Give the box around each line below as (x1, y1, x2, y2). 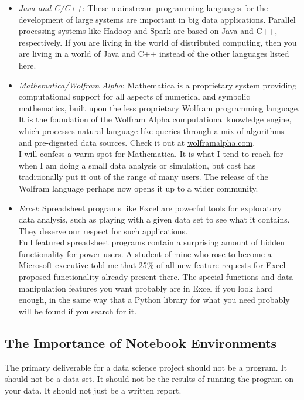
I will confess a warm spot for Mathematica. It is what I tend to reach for (18, 148, 283, 160)
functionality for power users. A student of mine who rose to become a (18, 247, 272, 259)
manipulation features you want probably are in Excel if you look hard (18, 282, 272, 294)
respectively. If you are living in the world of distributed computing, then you (18, 36, 297, 48)
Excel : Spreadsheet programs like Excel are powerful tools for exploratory (18, 201, 282, 214)
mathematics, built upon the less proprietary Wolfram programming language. (18, 101, 300, 114)
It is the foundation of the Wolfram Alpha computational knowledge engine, (18, 113, 292, 125)
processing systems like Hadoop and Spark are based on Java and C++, (18, 25, 278, 37)
